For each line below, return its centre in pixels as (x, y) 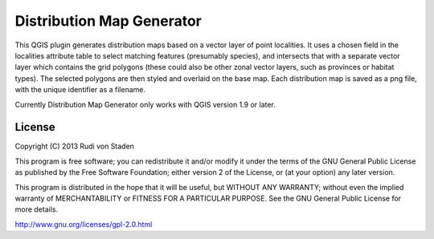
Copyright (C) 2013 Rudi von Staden (74, 146)
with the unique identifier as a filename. (80, 90)
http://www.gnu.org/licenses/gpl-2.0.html (84, 224)
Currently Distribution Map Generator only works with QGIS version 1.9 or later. (145, 104)
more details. (37, 209)
